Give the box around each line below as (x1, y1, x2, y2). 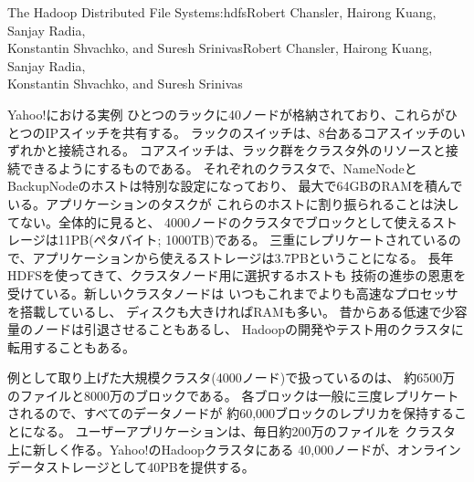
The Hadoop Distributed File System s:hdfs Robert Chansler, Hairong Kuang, (7, 3, 437, 21)
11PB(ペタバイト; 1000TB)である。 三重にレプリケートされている (58, 230, 448, 249)
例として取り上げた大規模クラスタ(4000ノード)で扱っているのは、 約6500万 (7, 368, 456, 387)
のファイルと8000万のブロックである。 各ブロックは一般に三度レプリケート (7, 385, 459, 404)
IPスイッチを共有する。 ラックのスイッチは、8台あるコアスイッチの (45, 122, 453, 141)
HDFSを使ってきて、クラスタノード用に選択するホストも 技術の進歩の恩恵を (7, 266, 467, 285)
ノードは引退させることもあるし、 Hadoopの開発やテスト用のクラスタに (32, 320, 464, 339)
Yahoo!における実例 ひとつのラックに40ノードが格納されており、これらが (7, 104, 445, 123)
